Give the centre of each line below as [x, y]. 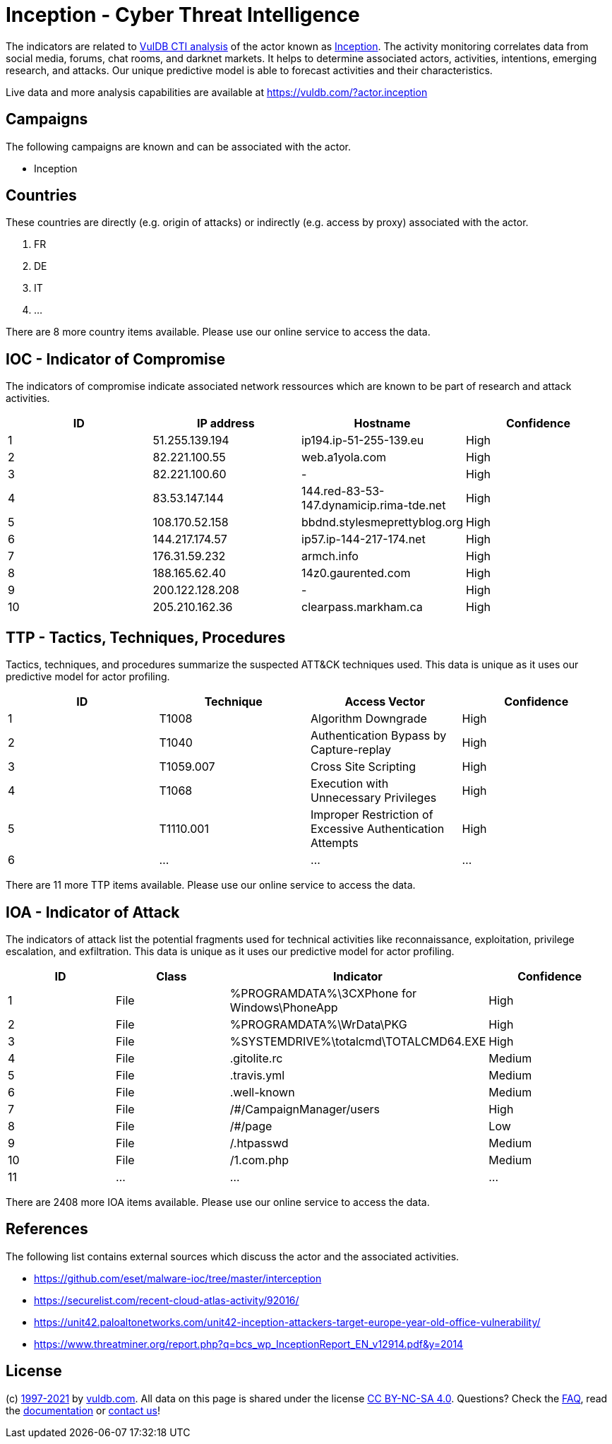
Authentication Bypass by [379, 736]
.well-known [262, 1092]
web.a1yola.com [344, 457]
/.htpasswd [259, 1143]
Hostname [382, 424]
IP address [226, 424]
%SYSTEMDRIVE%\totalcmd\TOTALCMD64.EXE [358, 1041]
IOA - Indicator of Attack [93, 912]
